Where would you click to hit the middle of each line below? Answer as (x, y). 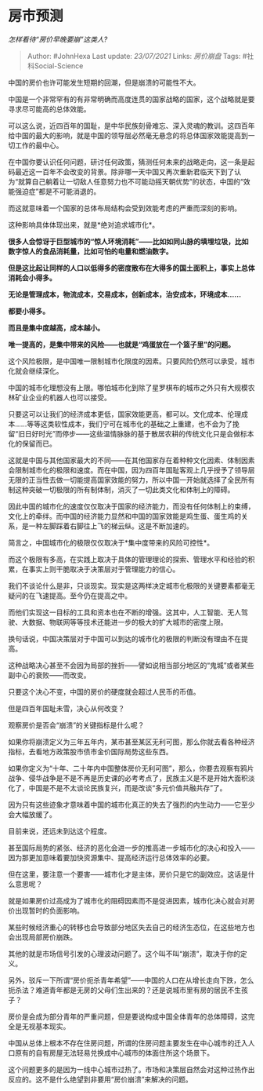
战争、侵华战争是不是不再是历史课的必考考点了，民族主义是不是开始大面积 (128, 778)
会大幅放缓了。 (32, 814)
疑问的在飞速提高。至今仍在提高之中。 (70, 595)
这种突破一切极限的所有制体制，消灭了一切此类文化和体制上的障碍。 (124, 489)
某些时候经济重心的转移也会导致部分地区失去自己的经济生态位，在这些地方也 (131, 927)
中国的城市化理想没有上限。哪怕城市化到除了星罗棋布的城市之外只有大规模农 (131, 387)
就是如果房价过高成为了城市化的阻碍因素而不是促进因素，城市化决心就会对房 (131, 900)
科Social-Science (55, 66)
